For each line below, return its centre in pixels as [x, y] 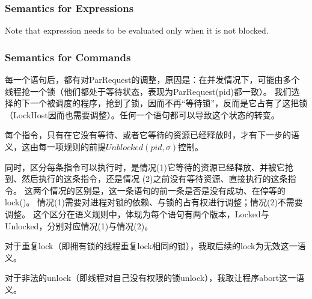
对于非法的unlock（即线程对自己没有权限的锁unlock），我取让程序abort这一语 [155, 278]
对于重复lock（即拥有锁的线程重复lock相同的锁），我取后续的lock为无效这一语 [155, 246]
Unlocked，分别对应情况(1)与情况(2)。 [79, 225]
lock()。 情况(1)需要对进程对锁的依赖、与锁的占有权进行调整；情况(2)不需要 [154, 202]
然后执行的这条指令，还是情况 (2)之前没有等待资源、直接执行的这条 [154, 179]
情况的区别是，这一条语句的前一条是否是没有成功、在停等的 [167, 190]
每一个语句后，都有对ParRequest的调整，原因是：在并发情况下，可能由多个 [152, 80]
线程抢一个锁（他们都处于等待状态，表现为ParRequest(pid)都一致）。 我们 [148, 91]
